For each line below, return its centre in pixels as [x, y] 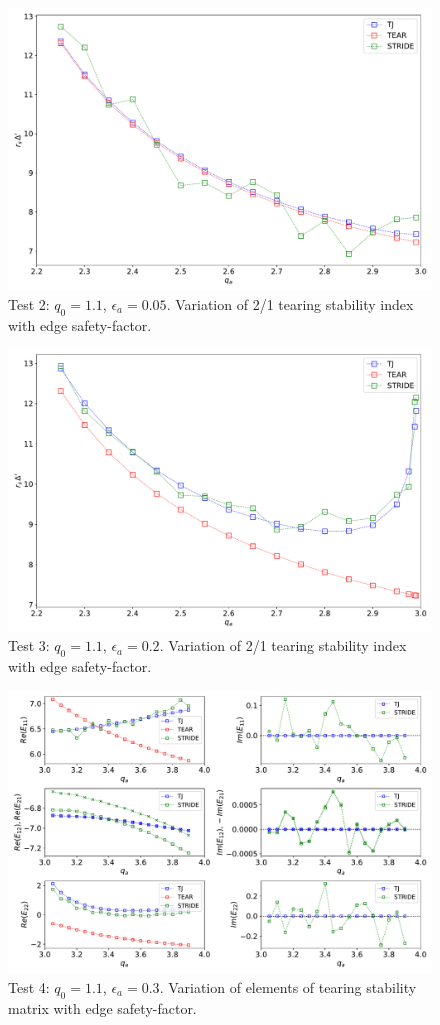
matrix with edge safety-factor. [102, 1007]
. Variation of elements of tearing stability [288, 986]
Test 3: [29, 645]
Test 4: [29, 986]
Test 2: [29, 303]
